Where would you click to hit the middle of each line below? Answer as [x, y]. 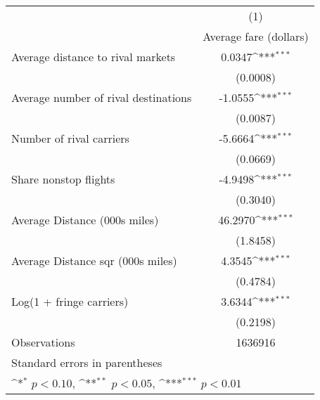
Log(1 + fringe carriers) [70, 301]
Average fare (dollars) [256, 36]
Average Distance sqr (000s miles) [94, 260]
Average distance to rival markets [94, 57]
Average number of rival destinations [102, 97]
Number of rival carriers [70, 138]
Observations [43, 342]
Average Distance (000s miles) [85, 220]
